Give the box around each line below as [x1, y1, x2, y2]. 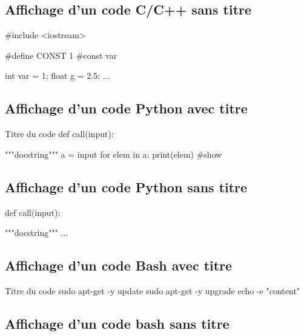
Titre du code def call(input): [5, 127, 114, 140]
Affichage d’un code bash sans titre [5, 314, 230, 332]
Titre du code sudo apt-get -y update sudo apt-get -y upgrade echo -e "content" [5, 284, 300, 297]
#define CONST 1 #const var [5, 49, 117, 61]
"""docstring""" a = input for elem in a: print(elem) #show [5, 147, 222, 160]
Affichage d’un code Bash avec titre [5, 256, 233, 275]
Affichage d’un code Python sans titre [5, 177, 248, 196]
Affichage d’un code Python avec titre [5, 99, 248, 118]
